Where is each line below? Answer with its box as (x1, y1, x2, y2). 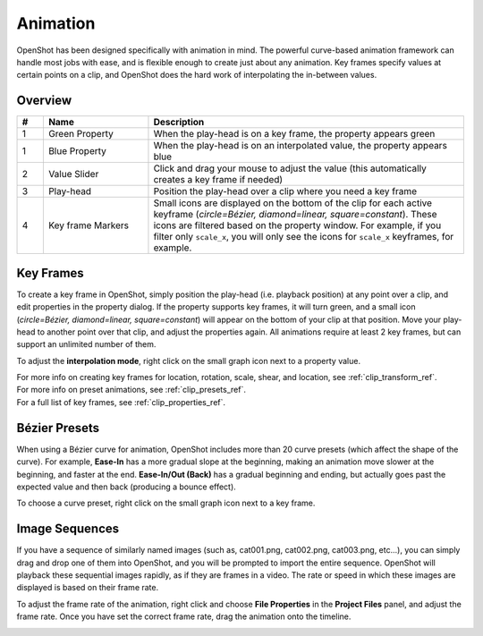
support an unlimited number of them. (16, 339, 157, 350)
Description (153, 116, 205, 129)
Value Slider (47, 168, 99, 181)
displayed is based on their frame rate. (16, 582, 159, 593)
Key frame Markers (47, 219, 130, 232)
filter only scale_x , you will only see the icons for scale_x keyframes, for (153, 231, 454, 243)
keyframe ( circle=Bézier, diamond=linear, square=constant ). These (153, 208, 437, 221)
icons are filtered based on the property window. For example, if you (153, 219, 442, 232)
